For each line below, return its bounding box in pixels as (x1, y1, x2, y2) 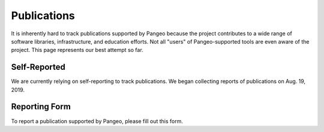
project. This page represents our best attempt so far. (11, 47, 143, 54)
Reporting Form (11, 102, 71, 112)
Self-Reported (11, 62, 66, 72)
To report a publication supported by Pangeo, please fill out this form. (11, 117, 183, 125)
